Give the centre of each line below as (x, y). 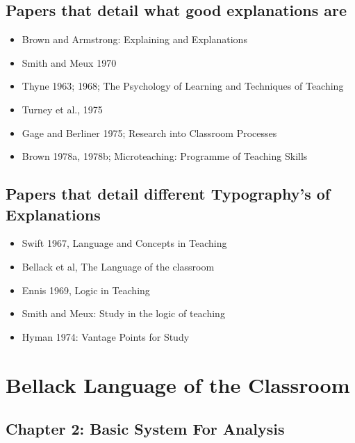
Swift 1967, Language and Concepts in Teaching (124, 243)
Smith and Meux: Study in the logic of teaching (123, 313)
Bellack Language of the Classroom (178, 384)
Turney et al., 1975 (62, 109)
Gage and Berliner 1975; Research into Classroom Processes (149, 132)
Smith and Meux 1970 (69, 62)
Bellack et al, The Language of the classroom (118, 266)
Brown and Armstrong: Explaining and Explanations (134, 39)
